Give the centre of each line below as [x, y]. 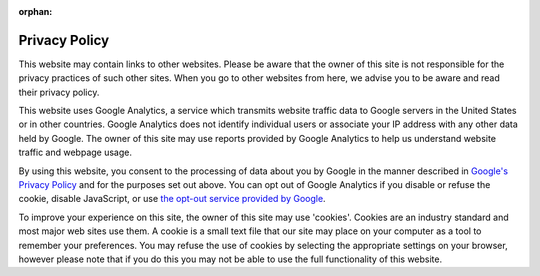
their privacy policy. [59, 92]
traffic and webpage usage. [75, 152]
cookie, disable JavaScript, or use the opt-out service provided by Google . [172, 199]
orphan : [35, 11]
